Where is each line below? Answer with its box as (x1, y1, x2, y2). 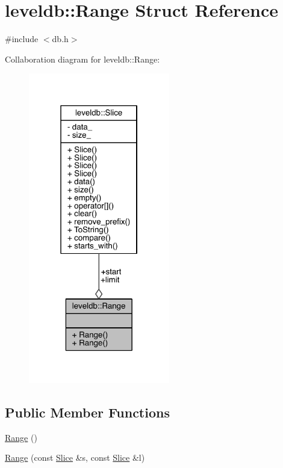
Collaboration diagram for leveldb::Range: (5, 52, 160, 65)
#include (5, 32, 39, 45)
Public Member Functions (5, 402, 170, 421)
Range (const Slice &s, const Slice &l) (5, 451, 145, 464)
